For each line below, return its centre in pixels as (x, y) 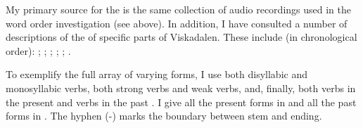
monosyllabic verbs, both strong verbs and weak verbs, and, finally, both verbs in (181, 88)
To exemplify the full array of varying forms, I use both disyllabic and (157, 74)
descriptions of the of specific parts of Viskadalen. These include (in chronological (181, 37)
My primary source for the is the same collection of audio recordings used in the (178, 9)
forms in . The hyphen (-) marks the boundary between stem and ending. (164, 116)
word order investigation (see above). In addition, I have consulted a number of (177, 23)
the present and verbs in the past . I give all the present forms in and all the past (181, 102)
